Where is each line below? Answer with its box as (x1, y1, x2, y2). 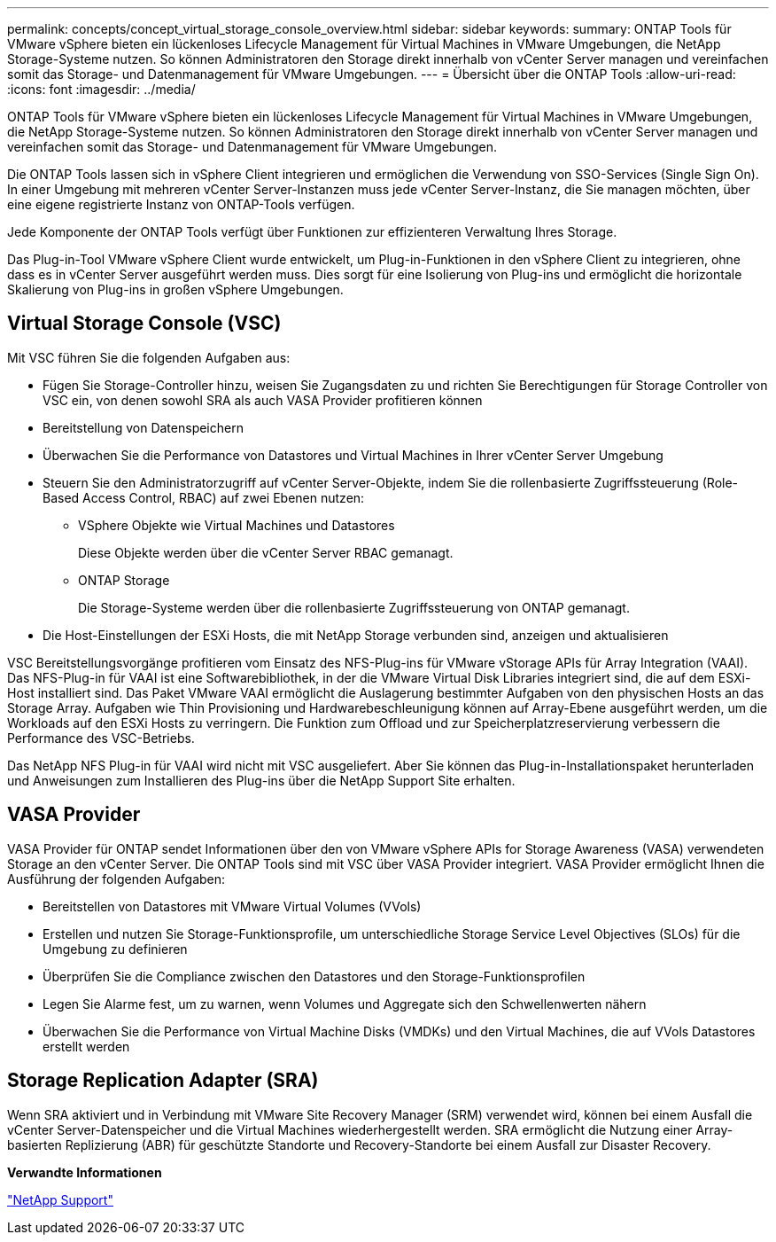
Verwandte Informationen (7, 1164, 162, 1180)
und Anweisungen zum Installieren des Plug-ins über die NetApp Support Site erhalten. (7, 772, 516, 788)
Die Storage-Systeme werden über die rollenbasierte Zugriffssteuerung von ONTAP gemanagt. (78, 599, 630, 615)
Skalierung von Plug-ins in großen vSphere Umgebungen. (7, 282, 344, 297)
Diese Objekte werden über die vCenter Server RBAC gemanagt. (78, 544, 454, 560)
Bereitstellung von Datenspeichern (43, 419, 244, 435)
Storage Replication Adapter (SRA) (7, 1069, 319, 1092)
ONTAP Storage (78, 572, 170, 588)
